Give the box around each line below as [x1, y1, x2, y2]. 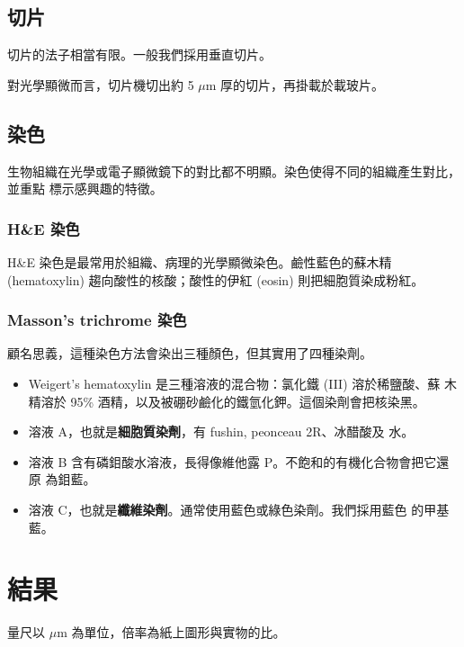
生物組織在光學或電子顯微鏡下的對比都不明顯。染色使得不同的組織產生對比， [7, 161, 460, 180]
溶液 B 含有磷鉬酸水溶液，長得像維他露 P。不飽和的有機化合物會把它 [28, 452, 437, 471]
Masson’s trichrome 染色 [7, 309, 187, 331]
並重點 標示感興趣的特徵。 [7, 179, 163, 198]
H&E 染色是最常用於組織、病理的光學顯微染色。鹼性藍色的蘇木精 [7, 253, 392, 271]
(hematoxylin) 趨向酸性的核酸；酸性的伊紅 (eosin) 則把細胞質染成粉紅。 [7, 270, 424, 289]
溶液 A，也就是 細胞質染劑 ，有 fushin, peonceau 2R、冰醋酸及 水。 [28, 422, 415, 441]
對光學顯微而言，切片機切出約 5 [7, 75, 194, 94]
